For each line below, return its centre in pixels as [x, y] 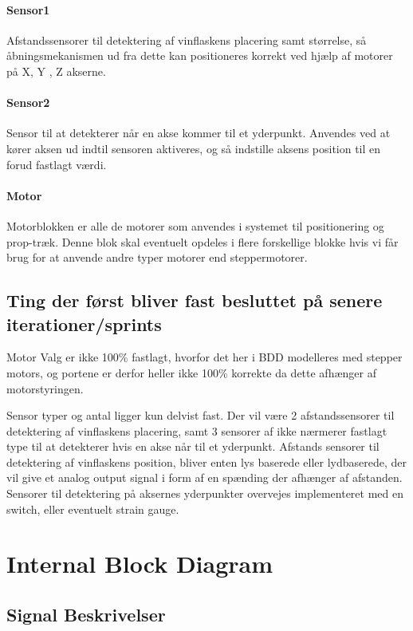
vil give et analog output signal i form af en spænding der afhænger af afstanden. [205, 477]
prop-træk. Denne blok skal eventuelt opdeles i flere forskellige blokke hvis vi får [203, 241]
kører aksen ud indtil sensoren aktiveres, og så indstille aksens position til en [194, 148]
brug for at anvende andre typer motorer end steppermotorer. [157, 257]
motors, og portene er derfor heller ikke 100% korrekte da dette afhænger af [191, 372]
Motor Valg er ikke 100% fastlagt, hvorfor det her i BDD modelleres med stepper [205, 357]
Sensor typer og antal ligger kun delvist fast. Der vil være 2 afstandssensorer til [201, 415]
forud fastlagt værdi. [57, 164]
